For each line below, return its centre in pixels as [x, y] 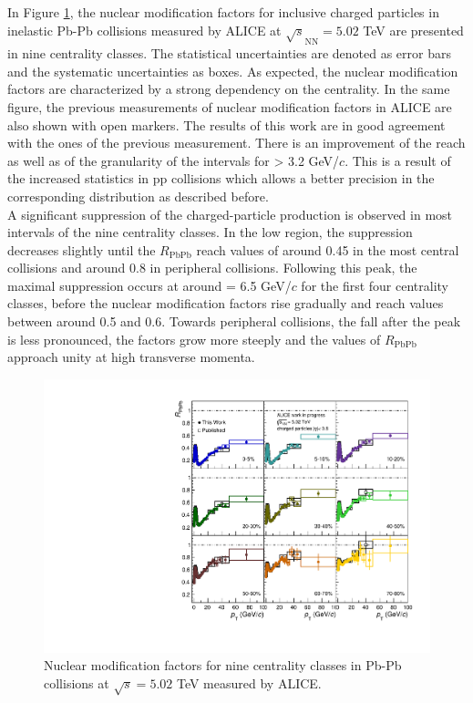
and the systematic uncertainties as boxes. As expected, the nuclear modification [233, 71]
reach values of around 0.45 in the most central [328, 249]
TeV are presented [413, 30]
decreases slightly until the [82, 249]
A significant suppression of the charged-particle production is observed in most [230, 214]
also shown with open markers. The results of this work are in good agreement [226, 124]
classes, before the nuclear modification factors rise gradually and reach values [226, 303]
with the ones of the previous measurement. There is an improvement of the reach [236, 143]
